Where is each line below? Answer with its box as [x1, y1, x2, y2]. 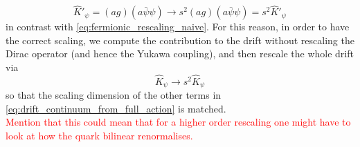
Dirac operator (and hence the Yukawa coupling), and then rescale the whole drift [6, 46, 354, 61]
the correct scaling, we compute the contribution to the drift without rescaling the [6, 32, 354, 47]
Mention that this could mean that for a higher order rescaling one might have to [6, 115, 351, 129]
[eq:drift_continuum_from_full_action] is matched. [6, 101, 226, 115]
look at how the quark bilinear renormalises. [6, 128, 193, 143]
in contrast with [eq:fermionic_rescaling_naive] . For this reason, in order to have [6, 19, 350, 34]
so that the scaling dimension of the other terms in [6, 88, 222, 102]
